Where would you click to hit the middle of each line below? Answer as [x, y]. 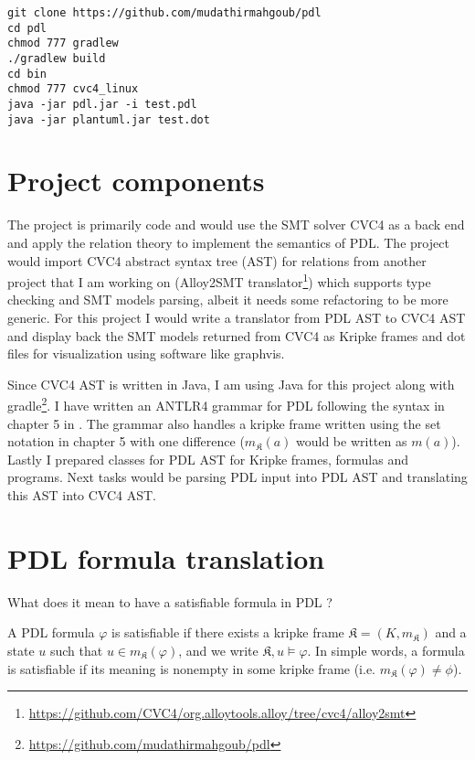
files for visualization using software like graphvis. [146, 353]
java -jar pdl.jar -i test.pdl [102, 104]
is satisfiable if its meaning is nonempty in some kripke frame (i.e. [192, 668]
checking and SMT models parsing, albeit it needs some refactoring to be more [228, 300]
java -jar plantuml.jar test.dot [109, 119]
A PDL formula [51, 632]
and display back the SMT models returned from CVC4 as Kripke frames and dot [237, 335]
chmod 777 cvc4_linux [73, 89]
